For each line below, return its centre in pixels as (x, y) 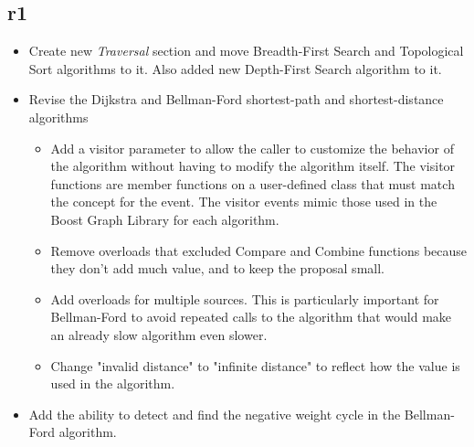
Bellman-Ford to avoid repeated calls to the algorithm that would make (251, 317)
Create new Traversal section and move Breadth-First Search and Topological (246, 51)
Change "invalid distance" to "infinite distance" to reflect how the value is (255, 365)
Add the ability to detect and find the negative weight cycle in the (215, 414)
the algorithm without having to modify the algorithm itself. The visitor (253, 166)
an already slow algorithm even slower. (159, 334)
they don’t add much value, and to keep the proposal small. (217, 268)
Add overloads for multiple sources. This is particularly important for (245, 298)
